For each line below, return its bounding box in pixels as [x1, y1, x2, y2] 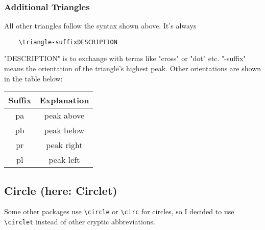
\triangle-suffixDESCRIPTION [18, 38, 117, 46]
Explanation [39, 94, 89, 106]
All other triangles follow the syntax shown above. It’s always [4, 20, 197, 31]
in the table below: [4, 73, 63, 83]
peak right [46, 139, 83, 151]
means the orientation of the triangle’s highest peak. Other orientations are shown [4, 63, 261, 74]
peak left [49, 154, 80, 166]
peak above [44, 109, 85, 122]
